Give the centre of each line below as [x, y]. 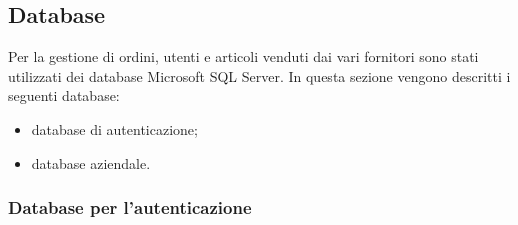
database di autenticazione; [114, 128]
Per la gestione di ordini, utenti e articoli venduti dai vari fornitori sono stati [243, 56]
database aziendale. [91, 162]
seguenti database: [64, 95]
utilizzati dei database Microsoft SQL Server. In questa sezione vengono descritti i [259, 75]
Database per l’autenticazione [130, 207]
